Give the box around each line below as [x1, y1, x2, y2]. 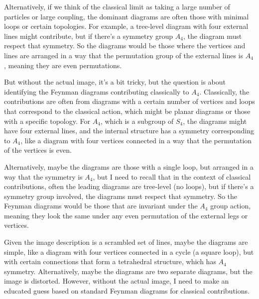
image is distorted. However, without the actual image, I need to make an [4, 276, 229, 286]
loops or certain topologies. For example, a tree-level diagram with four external [4, 21, 249, 31]
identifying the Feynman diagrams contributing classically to [4, 86, 189, 97]
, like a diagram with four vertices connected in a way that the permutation [20, 135, 252, 145]
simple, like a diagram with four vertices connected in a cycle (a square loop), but [4, 246, 254, 257]
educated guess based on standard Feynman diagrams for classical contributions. [4, 286, 250, 296]
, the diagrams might [183, 115, 247, 126]
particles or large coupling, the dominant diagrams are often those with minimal [4, 11, 249, 21]
